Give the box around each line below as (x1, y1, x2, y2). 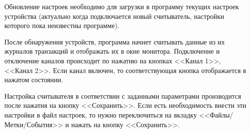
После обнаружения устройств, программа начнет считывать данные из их (4, 36, 225, 46)
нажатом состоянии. (4, 74, 63, 85)
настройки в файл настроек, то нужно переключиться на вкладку (4, 109, 197, 119)
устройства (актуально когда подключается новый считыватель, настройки (4, 11, 224, 21)
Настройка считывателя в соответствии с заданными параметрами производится (4, 90, 241, 101)
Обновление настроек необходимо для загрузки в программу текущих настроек (4, 1, 239, 11)
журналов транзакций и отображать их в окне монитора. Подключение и (4, 46, 220, 56)
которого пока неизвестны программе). (4, 20, 120, 30)
